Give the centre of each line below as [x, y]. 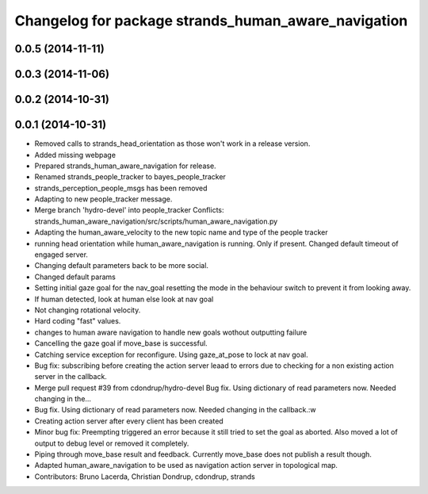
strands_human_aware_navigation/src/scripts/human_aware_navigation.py [156, 221]
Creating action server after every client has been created [129, 421]
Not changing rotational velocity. [88, 310]
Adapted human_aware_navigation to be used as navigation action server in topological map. [186, 465]
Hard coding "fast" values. [78, 321]
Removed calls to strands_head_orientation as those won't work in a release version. [172, 144]
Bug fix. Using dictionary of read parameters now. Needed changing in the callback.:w [175, 410]
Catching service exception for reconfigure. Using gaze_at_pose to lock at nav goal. [171, 354]
